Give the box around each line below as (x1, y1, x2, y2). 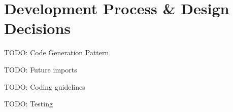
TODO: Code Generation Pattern (4, 47, 109, 58)
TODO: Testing (4, 98, 53, 109)
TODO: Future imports (4, 64, 77, 74)
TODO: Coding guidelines (4, 81, 85, 92)
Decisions (4, 18, 71, 39)
